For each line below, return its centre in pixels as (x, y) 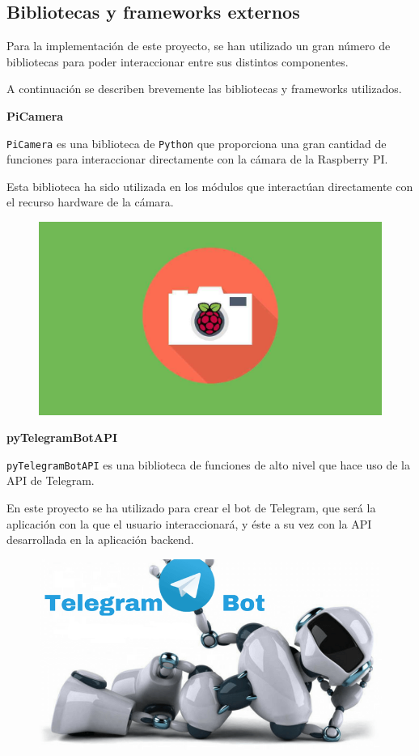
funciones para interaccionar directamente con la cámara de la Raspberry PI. (197, 159)
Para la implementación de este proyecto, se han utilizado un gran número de (199, 46)
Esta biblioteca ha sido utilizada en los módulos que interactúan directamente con (210, 186)
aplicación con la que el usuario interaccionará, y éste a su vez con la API (189, 523)
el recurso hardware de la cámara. (90, 202)
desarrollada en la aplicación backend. (100, 539)
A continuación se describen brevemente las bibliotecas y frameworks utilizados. (204, 89)
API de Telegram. (51, 480)
